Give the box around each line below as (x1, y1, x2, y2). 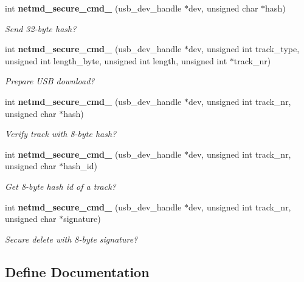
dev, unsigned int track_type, (188, 42, 300, 55)
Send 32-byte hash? (5, 22, 77, 35)
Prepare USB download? (5, 75, 95, 87)
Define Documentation (5, 262, 150, 281)
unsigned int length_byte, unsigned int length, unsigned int (5, 54, 227, 67)
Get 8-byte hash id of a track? (5, 180, 116, 192)
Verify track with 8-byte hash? (5, 127, 117, 140)
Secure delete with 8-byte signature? (5, 232, 138, 245)
